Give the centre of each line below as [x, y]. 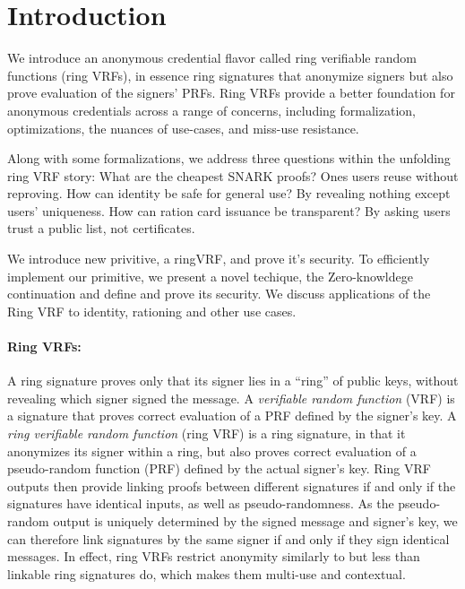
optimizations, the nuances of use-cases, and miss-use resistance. [183, 128]
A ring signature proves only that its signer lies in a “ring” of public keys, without [233, 381]
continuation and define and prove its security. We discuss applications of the [219, 294]
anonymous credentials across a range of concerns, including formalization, [211, 110]
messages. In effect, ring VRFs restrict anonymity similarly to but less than [214, 556]
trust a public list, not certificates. [101, 228]
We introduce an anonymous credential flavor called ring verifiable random [212, 58]
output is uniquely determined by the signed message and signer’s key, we [255, 520]
